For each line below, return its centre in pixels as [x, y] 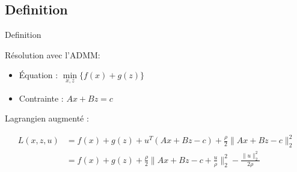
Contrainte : [41, 98]
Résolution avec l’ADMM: [53, 54]
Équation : [38, 75]
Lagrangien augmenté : [47, 118]
